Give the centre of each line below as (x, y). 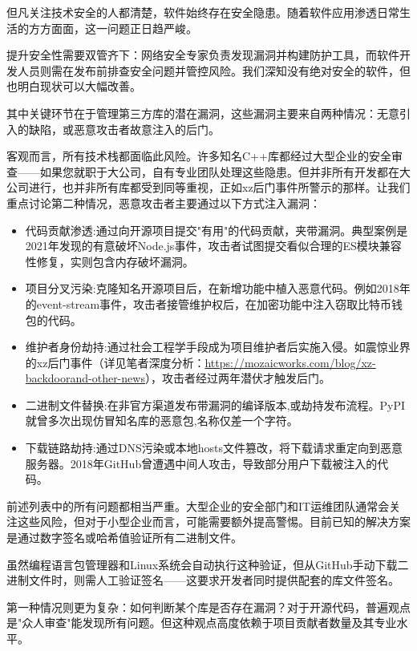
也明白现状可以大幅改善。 (74, 86)
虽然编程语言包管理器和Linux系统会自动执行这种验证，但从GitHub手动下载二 (208, 564)
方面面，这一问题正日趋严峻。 (118, 28)
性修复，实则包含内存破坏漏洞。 (109, 261)
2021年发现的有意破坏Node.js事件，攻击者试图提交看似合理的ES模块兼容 (213, 246)
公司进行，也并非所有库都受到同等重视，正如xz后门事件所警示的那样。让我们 (208, 187)
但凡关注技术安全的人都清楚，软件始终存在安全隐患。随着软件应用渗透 (192, 12)
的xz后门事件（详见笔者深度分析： (115, 362)
